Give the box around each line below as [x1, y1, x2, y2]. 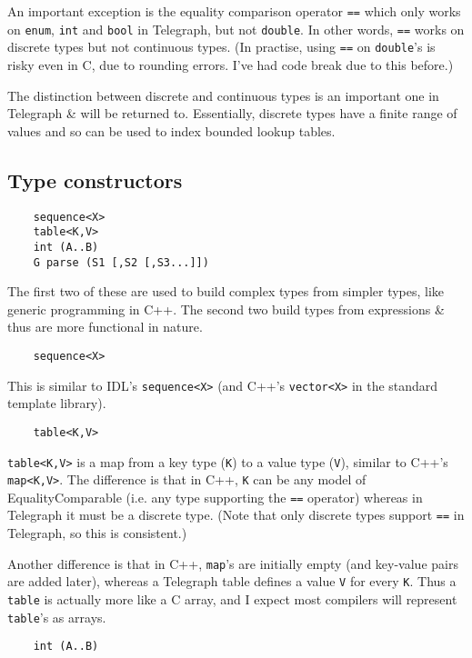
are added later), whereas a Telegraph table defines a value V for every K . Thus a [7, 572, 457, 591]
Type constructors [7, 165, 183, 194]
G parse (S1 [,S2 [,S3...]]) [33, 255, 209, 269]
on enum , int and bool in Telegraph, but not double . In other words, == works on [7, 19, 465, 38]
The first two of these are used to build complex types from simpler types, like [7, 282, 445, 301]
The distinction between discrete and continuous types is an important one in [7, 85, 439, 105]
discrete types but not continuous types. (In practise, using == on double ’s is [7, 37, 436, 56]
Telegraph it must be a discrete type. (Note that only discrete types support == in [7, 505, 465, 524]
